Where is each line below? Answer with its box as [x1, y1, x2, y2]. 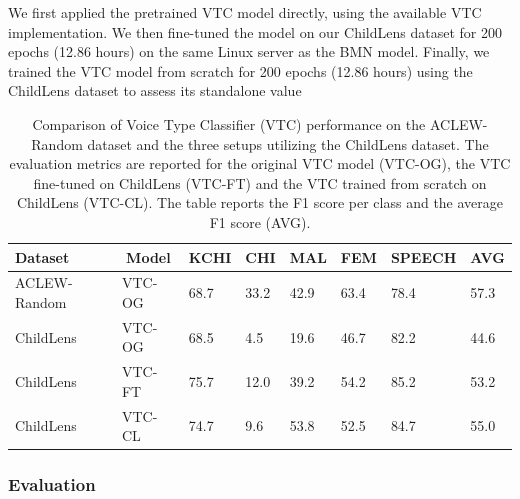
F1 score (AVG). [209, 211, 311, 232]
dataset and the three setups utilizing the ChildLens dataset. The [87, 133, 489, 154]
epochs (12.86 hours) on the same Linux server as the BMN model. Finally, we [8, 41, 490, 62]
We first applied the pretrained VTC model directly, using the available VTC [8, 2, 482, 22]
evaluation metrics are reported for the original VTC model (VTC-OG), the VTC [9, 153, 511, 174]
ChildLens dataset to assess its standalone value [8, 80, 302, 101]
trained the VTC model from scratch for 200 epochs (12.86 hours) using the [8, 60, 473, 81]
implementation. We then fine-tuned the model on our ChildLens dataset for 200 [8, 21, 502, 42]
